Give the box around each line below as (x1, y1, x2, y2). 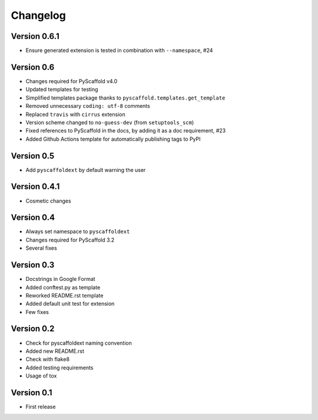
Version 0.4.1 (11, 181, 60, 191)
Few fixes (25, 308, 49, 315)
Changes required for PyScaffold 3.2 (25, 236, 115, 243)
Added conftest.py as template (25, 283, 101, 291)
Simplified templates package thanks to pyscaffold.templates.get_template (25, 94, 226, 101)
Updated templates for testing (25, 86, 98, 93)
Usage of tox (25, 372, 57, 379)
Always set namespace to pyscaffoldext (25, 228, 130, 235)
